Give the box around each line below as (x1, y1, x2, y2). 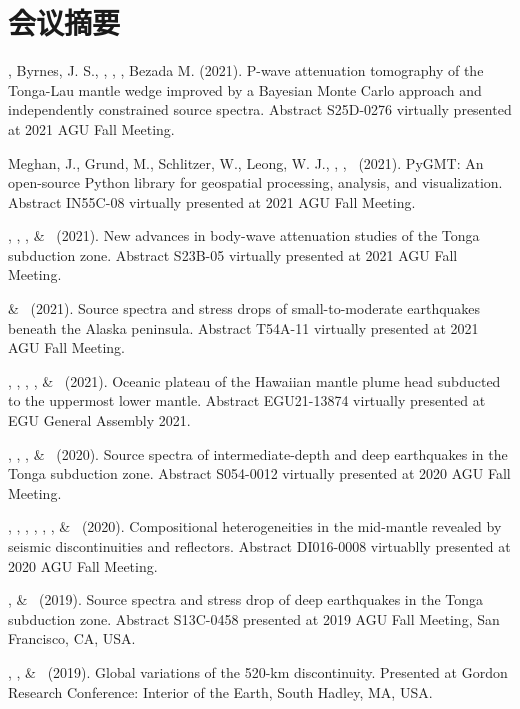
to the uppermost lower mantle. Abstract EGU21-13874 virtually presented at (8, 390, 486, 411)
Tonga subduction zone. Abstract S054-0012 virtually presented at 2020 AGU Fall (8, 463, 511, 484)
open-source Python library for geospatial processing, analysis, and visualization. (8, 172, 503, 193)
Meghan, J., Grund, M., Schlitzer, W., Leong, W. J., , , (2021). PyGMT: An (8, 152, 484, 173)
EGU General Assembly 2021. (8, 410, 191, 431)
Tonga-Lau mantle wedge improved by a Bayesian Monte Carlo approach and (8, 79, 482, 100)
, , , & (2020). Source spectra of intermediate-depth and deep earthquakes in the (8, 443, 508, 464)
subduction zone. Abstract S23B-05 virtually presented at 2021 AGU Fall (8, 244, 458, 265)
